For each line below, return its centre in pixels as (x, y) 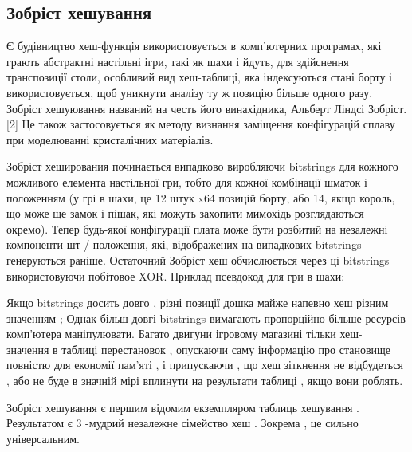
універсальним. (43, 438)
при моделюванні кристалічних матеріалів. (110, 139)
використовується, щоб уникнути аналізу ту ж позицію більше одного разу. (190, 92)
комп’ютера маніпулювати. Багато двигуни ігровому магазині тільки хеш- (184, 334)
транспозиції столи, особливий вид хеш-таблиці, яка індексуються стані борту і (199, 77)
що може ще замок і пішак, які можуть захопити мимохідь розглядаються (185, 213)
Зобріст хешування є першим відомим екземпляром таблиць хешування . (183, 407)
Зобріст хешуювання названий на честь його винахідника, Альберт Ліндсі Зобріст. (207, 108)
